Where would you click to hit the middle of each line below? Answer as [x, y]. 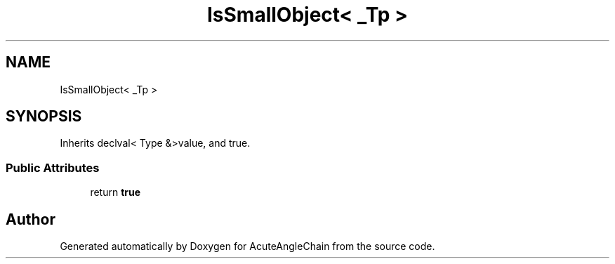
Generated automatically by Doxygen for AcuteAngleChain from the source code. [247, 246]
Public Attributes [53, 167]
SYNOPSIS [44, 117]
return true [115, 192]
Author [31, 219]
